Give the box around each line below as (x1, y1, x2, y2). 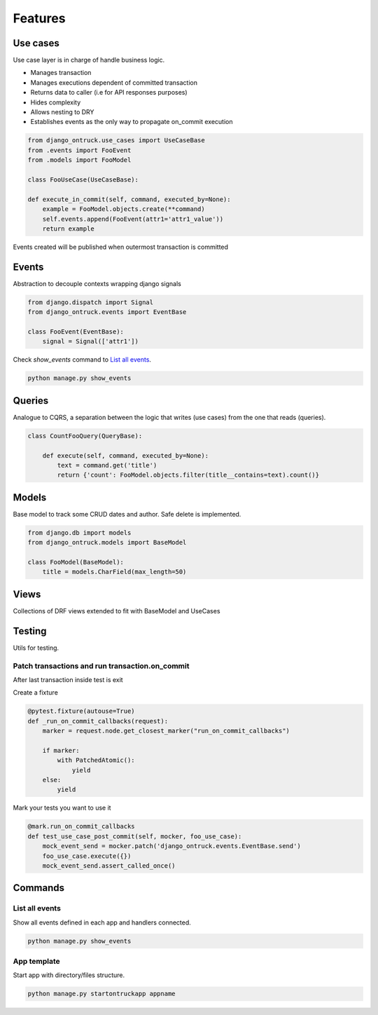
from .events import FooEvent (27, 146, 132, 154)
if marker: (42, 747, 80, 754)
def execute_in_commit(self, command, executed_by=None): (27, 195, 231, 203)
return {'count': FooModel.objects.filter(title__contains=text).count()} (57, 471, 320, 479)
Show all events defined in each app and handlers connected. (13, 918, 192, 927)
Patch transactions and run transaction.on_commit (13, 661, 190, 671)
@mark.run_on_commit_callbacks (27, 822, 136, 831)
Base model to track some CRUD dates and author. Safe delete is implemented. (13, 510, 241, 518)
